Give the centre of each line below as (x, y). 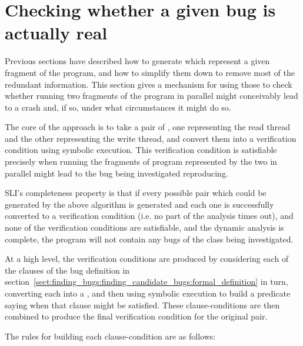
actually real (56, 33)
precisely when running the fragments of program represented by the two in (141, 162)
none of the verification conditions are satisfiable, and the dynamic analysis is (144, 227)
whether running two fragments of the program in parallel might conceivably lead (151, 96)
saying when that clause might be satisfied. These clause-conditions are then (142, 305)
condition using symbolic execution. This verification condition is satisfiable (141, 150)
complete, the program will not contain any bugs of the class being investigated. (149, 239)
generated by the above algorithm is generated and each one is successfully (139, 204)
